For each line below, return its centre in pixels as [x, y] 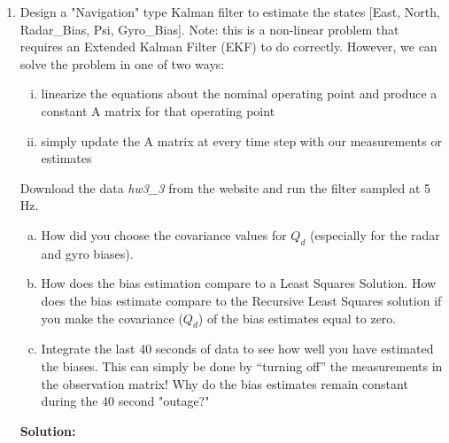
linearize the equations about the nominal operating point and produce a [239, 93]
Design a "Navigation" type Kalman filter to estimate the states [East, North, [230, 12]
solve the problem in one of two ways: [122, 63]
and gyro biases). [87, 253]
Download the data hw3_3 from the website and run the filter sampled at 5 [225, 187]
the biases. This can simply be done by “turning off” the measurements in [242, 365]
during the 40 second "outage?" [125, 401]
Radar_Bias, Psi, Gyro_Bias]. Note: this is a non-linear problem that [209, 29]
